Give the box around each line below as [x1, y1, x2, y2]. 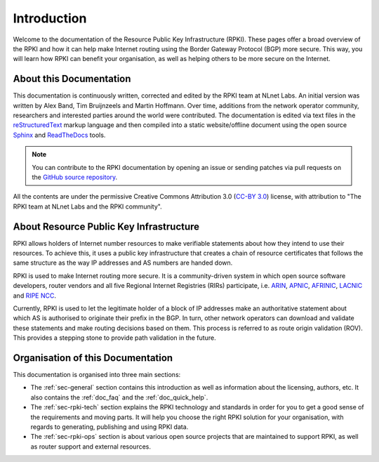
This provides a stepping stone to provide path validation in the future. [13, 334, 217, 342]
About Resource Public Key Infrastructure [13, 220, 200, 232]
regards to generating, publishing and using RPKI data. [30, 423, 189, 431]
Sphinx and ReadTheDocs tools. [13, 131, 106, 139]
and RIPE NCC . [13, 291, 56, 300]
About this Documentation [13, 73, 131, 85]
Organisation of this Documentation [13, 352, 173, 364]
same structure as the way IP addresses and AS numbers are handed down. [13, 258, 233, 267]
